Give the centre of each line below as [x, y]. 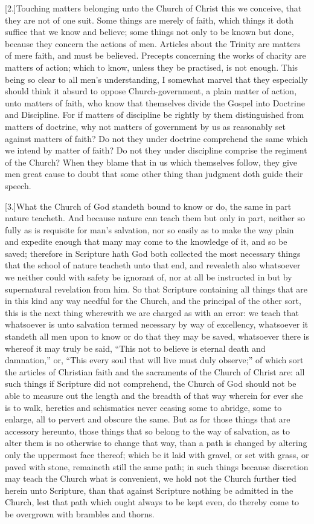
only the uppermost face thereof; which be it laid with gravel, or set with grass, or [157, 454]
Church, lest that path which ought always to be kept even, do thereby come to [152, 502]
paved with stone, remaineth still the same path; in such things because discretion [157, 466]
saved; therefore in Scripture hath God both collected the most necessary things [153, 253]
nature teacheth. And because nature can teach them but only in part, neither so [155, 218]
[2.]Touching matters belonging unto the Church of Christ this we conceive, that [153, 8]
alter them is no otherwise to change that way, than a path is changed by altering [156, 443]
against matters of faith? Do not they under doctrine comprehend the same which [156, 138]
